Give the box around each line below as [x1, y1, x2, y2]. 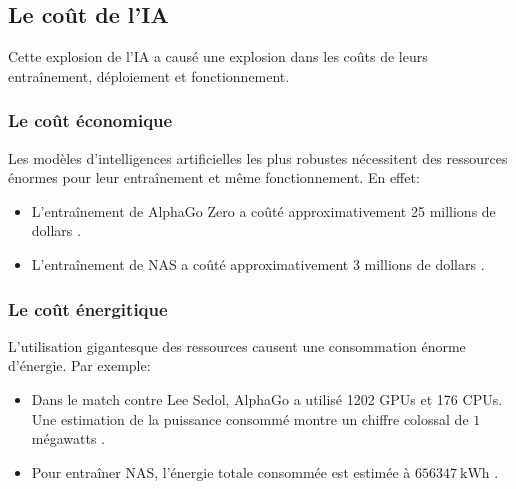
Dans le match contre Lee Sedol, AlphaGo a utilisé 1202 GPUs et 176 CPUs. [31, 388, 503, 409]
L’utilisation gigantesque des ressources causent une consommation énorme [8, 335, 466, 356]
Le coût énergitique [8, 296, 168, 321]
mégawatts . [31, 428, 105, 449]
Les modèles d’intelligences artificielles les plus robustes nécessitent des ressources [8, 147, 508, 168]
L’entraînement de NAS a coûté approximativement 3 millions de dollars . [31, 253, 485, 274]
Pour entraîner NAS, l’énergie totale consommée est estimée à [31, 461, 411, 482]
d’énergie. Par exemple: [8, 355, 151, 376]
